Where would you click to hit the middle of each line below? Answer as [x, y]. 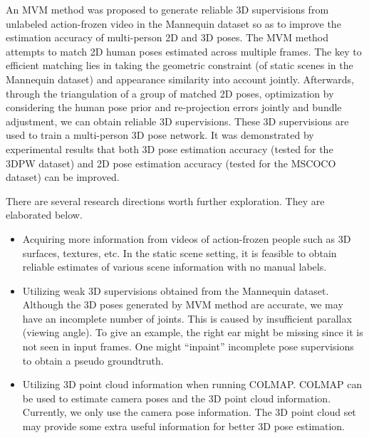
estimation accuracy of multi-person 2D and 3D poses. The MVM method [167, 37]
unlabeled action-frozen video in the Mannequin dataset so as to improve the [173, 23]
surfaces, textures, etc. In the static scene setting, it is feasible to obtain [180, 252]
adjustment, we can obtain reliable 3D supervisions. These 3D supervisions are [177, 121]
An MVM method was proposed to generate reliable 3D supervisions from [167, 9]
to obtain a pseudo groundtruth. [93, 360]
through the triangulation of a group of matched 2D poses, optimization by [170, 93]
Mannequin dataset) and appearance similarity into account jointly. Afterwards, [180, 79]
